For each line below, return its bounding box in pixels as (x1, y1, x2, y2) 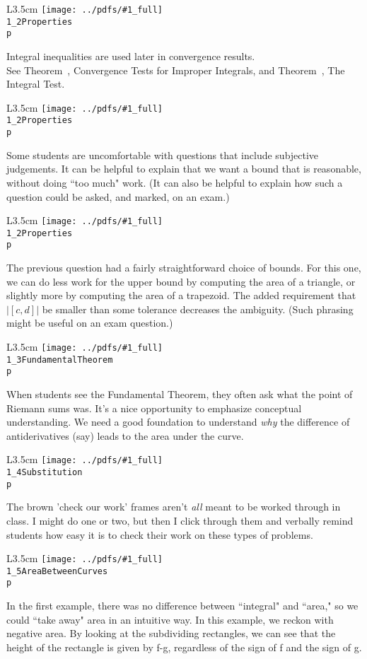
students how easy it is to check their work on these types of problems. (6, 527, 313, 542)
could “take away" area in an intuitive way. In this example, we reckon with (6, 612, 334, 626)
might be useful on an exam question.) (6, 315, 173, 330)
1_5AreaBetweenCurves (6, 566, 108, 576)
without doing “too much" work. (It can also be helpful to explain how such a (6, 175, 343, 189)
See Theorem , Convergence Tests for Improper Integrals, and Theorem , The (6, 62, 345, 77)
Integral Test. (6, 76, 65, 91)
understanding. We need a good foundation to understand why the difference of (6, 414, 350, 429)
